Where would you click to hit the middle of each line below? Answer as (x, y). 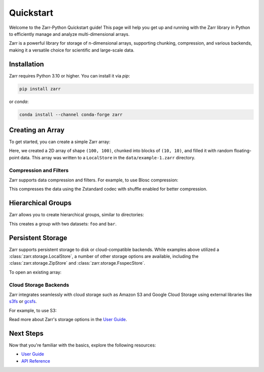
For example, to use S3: (33, 310)
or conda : (19, 101)
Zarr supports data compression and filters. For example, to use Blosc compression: (94, 180)
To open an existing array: (35, 272)
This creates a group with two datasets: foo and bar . (63, 223)
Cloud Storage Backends (39, 285)
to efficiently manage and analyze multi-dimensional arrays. (69, 34)
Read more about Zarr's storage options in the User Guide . (68, 320)
